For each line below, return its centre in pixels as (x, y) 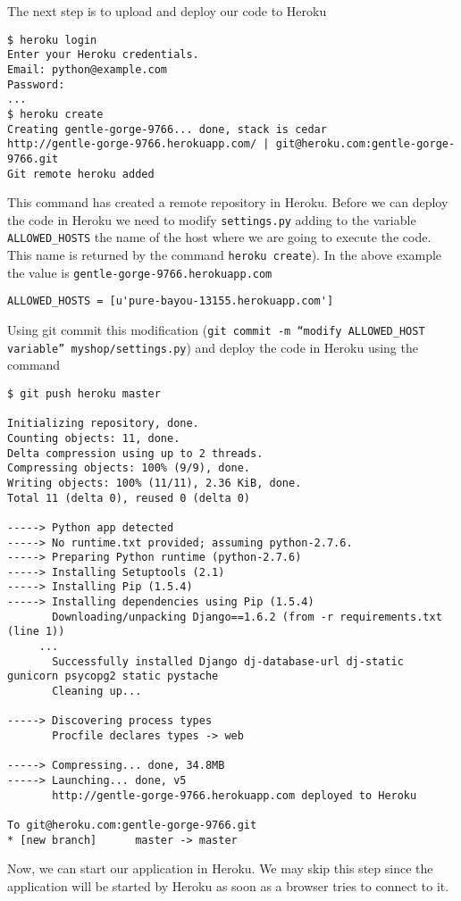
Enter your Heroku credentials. (103, 55)
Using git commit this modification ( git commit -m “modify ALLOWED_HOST (216, 330)
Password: (36, 84)
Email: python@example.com (87, 69)
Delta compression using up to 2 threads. (135, 453)
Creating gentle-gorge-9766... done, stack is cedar (167, 129)
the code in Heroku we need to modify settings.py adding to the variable (212, 219)
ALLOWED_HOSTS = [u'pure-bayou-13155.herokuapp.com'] (171, 301)
